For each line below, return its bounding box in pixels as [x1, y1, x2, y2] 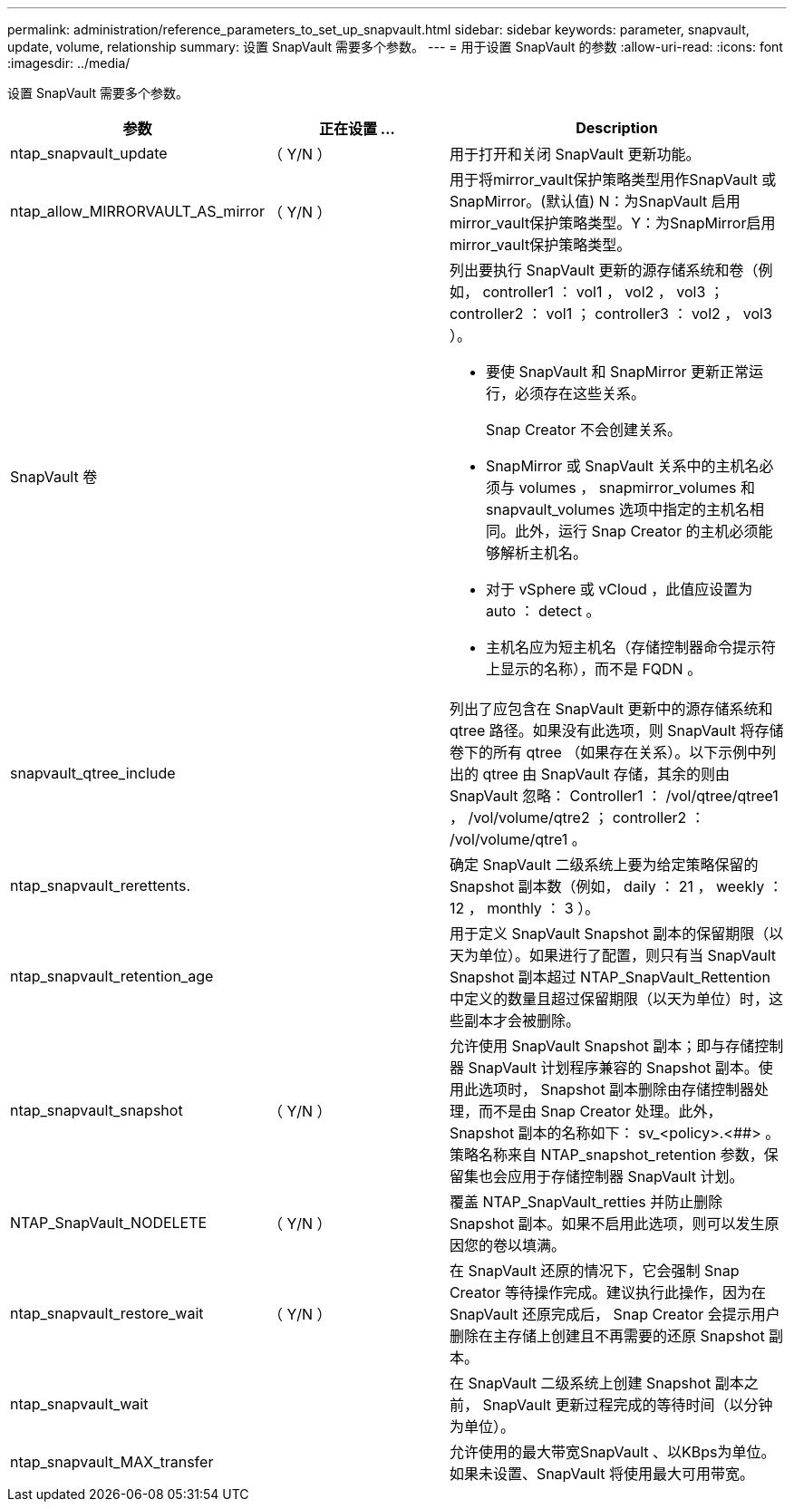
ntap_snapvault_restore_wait [10, 1304, 204, 1322]
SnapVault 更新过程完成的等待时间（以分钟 [482, 1396, 773, 1414]
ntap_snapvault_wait [10, 1395, 149, 1413]
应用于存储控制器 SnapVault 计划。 [507, 1167, 744, 1185]
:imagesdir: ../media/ [7, 55, 131, 71]
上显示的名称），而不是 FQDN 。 [485, 660, 702, 678]
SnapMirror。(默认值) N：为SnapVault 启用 [449, 192, 741, 210]
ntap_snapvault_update [10, 144, 168, 162]
